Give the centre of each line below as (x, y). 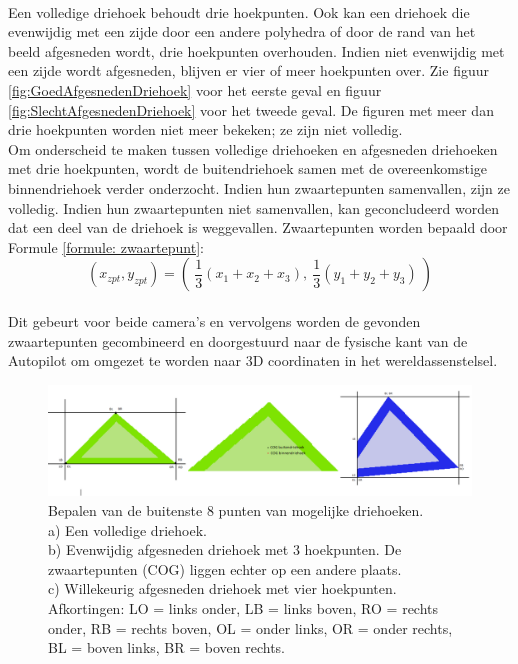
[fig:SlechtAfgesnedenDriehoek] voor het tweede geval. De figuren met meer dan (251, 109)
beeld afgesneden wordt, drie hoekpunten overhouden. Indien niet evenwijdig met (256, 50)
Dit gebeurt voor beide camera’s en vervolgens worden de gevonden (214, 320)
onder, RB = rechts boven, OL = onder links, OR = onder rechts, (250, 627)
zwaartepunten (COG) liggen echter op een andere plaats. (225, 568)
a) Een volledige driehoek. (127, 529)
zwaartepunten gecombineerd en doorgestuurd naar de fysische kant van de (238, 340)
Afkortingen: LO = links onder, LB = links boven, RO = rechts (243, 608)
